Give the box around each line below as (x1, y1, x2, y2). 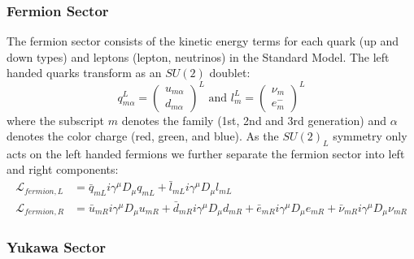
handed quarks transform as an (7, 64, 162, 81)
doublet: (209, 64, 251, 81)
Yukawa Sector (7, 237, 107, 257)
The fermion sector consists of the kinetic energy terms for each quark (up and (7, 32, 399, 50)
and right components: (7, 161, 119, 178)
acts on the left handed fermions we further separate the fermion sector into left (7, 145, 405, 162)
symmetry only (333, 127, 407, 145)
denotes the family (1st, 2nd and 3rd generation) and (121, 111, 387, 128)
